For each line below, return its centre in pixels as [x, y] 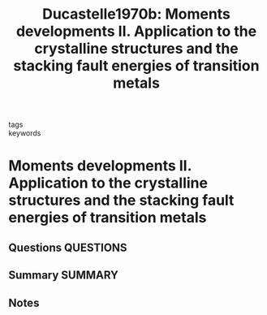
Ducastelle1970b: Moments [136, 14]
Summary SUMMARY [64, 276]
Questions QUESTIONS [68, 247]
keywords [25, 133]
